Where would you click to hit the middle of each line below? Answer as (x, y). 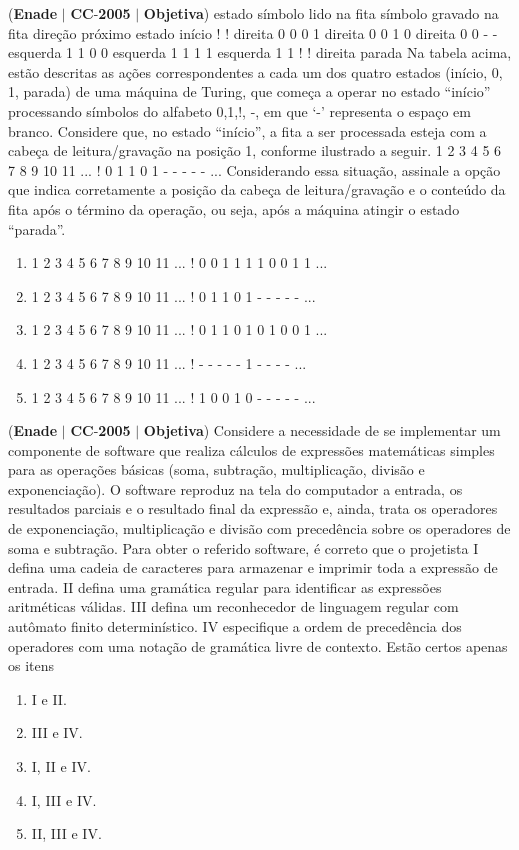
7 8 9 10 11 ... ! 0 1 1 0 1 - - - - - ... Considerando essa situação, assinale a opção (254, 169)
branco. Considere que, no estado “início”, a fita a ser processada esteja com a (247, 130)
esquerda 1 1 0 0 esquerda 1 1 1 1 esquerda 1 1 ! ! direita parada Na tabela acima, (260, 52)
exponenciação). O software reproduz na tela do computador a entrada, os (235, 488)
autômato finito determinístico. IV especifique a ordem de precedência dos (235, 626)
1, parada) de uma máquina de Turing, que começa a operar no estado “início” (249, 91)
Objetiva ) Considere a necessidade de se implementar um (322, 430)
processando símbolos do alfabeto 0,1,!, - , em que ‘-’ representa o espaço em (239, 110)
